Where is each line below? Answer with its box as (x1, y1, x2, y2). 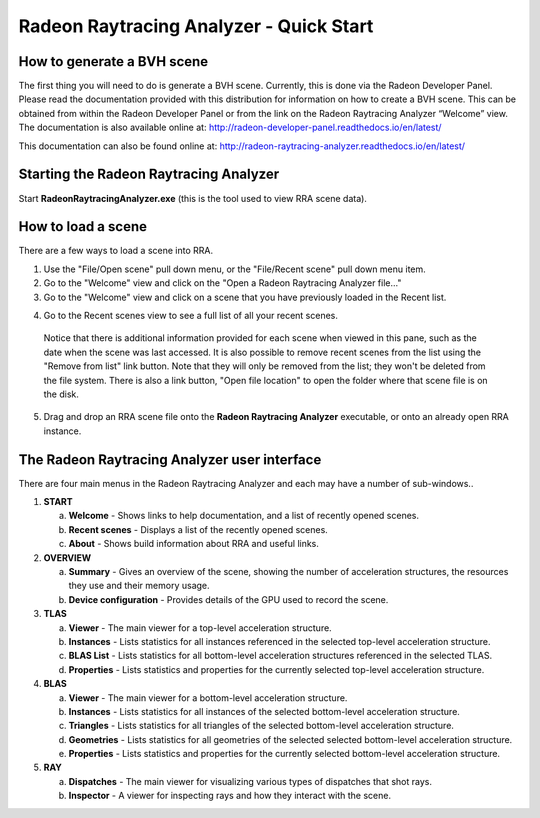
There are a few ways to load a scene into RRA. (18, 245, 214, 257)
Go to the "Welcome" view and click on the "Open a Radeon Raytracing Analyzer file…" (43, 277, 402, 289)
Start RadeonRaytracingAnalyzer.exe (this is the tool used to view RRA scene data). (18, 192, 367, 204)
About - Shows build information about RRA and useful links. (68, 538, 320, 550)
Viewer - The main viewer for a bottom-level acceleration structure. (68, 691, 348, 704)
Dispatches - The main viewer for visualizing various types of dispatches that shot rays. (68, 775, 432, 787)
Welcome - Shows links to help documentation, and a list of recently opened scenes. (68, 510, 420, 522)
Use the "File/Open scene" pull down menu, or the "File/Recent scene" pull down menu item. (43, 263, 427, 275)
